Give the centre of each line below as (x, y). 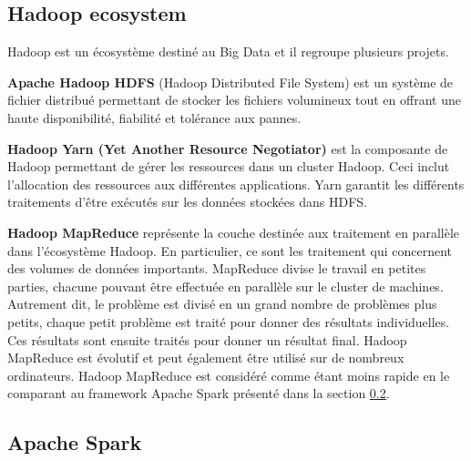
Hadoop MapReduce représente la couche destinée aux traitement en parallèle (233, 232)
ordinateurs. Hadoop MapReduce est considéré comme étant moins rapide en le (229, 375)
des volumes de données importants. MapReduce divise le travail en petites (217, 268)
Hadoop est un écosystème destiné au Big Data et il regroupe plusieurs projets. (228, 51)
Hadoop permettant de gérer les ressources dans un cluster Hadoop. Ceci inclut (229, 166)
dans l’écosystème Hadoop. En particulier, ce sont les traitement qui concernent (230, 250)
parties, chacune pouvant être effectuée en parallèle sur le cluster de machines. (225, 286)
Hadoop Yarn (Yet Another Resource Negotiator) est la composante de (228, 148)
